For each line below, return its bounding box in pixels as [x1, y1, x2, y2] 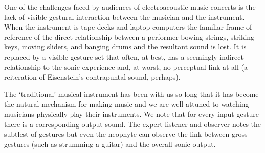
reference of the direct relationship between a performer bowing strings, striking [4, 31, 255, 42]
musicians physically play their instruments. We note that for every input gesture [4, 108, 259, 119]
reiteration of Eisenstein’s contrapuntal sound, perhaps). [4, 71, 181, 82]
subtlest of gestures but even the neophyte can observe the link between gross [4, 129, 248, 139]
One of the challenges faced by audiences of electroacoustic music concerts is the [4, 2, 256, 12]
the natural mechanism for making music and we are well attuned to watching [4, 98, 249, 109]
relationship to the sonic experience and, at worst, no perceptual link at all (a [4, 61, 248, 72]
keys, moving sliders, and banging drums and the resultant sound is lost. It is [4, 41, 247, 52]
